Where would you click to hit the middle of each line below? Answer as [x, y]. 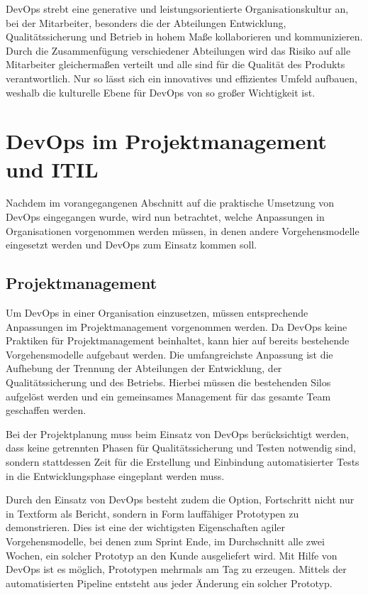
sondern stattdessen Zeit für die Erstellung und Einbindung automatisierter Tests [183, 461]
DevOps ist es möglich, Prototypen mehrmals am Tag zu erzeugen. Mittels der [176, 569]
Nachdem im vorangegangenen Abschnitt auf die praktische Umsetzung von [170, 203]
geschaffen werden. [46, 410]
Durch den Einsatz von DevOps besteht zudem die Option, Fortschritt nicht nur [180, 500]
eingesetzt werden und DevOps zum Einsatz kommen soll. [132, 245]
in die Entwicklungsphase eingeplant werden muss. [115, 475]
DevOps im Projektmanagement [166, 141]
